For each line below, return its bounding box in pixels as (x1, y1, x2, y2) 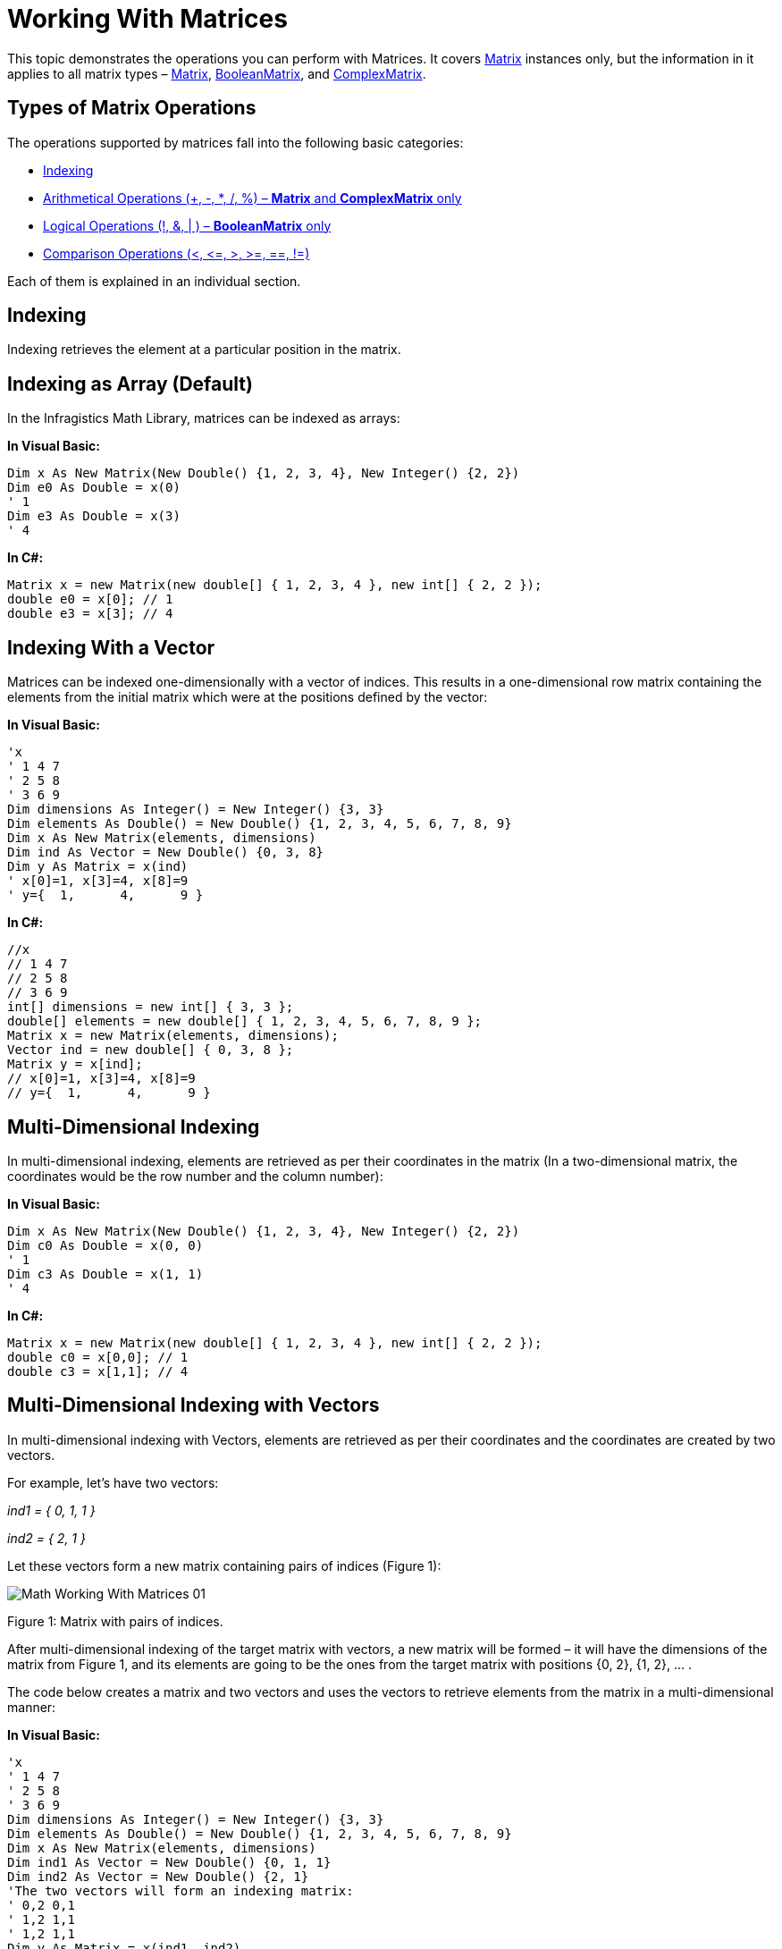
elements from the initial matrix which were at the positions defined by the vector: (7, 689, 488, 705)
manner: (7, 1699, 56, 1715)
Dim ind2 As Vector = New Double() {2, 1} (7, 1869, 309, 1884)
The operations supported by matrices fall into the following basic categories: (7, 134, 464, 150)
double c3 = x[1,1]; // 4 (7, 1363, 189, 1379)
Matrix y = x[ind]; (7, 1057, 143, 1072)
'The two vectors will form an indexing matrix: (7, 1883, 354, 1898)
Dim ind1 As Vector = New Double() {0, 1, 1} (7, 1854, 332, 1869)
